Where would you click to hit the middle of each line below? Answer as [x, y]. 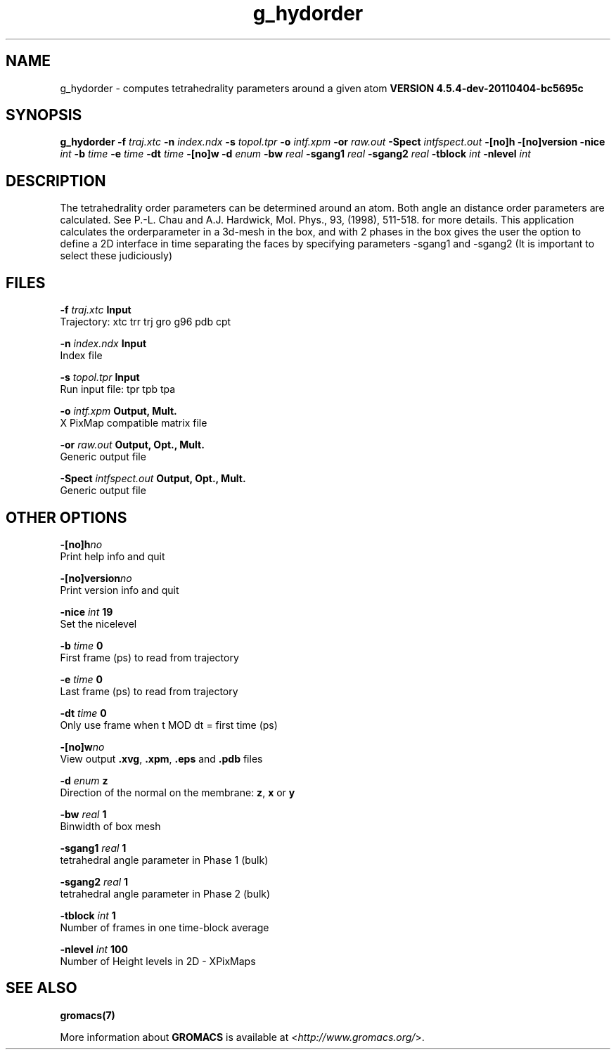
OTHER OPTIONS [66, 517]
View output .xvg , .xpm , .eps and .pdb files [161, 758]
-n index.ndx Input [103, 344]
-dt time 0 [83, 713]
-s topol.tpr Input [100, 377]
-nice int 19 [86, 611]
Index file [81, 356]
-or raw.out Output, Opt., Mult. [132, 445]
